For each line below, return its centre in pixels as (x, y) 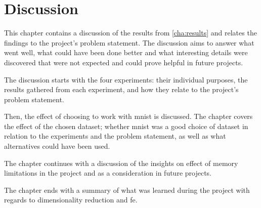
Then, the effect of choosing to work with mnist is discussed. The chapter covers (128, 116)
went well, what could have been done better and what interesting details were (126, 52)
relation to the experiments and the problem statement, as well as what (115, 136)
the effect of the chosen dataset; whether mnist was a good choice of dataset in (126, 126)
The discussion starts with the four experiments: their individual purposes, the (126, 79)
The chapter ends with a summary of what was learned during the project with (127, 190)
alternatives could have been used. (57, 146)
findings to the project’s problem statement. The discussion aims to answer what (129, 42)
